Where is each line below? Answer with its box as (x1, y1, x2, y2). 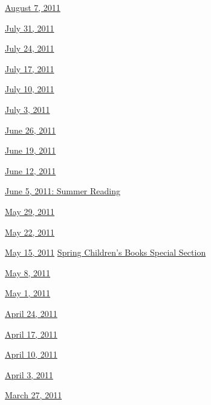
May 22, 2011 (5, 225, 55, 238)
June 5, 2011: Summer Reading (5, 185, 120, 197)
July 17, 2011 (5, 62, 54, 75)
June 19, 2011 (5, 144, 56, 157)
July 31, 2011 (5, 21, 54, 34)
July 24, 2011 (5, 42, 54, 55)
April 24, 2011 (5, 307, 57, 319)
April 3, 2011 (5, 368, 53, 381)
